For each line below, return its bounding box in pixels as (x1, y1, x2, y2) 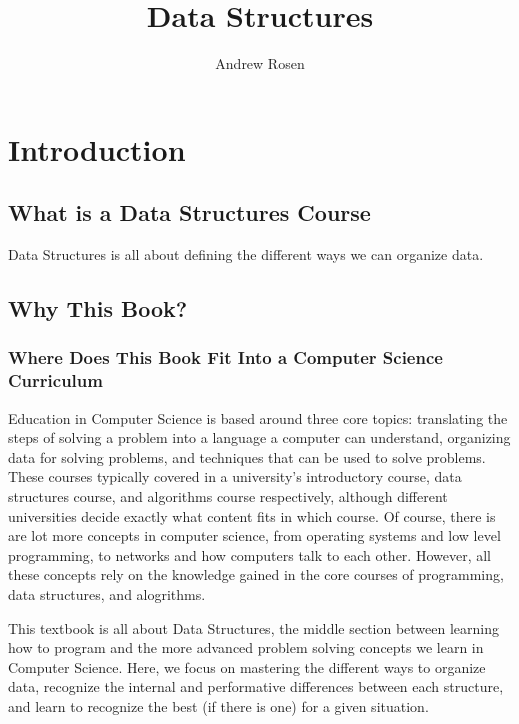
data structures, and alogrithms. (8, 583, 206, 604)
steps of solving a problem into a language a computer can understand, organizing (8, 427, 511, 448)
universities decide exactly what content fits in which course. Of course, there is (8, 505, 496, 526)
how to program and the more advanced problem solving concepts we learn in (8, 637, 484, 658)
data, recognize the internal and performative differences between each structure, (8, 676, 504, 697)
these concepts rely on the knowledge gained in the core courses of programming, (8, 564, 504, 585)
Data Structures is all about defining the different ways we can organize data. (8, 244, 484, 265)
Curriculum (8, 368, 103, 393)
